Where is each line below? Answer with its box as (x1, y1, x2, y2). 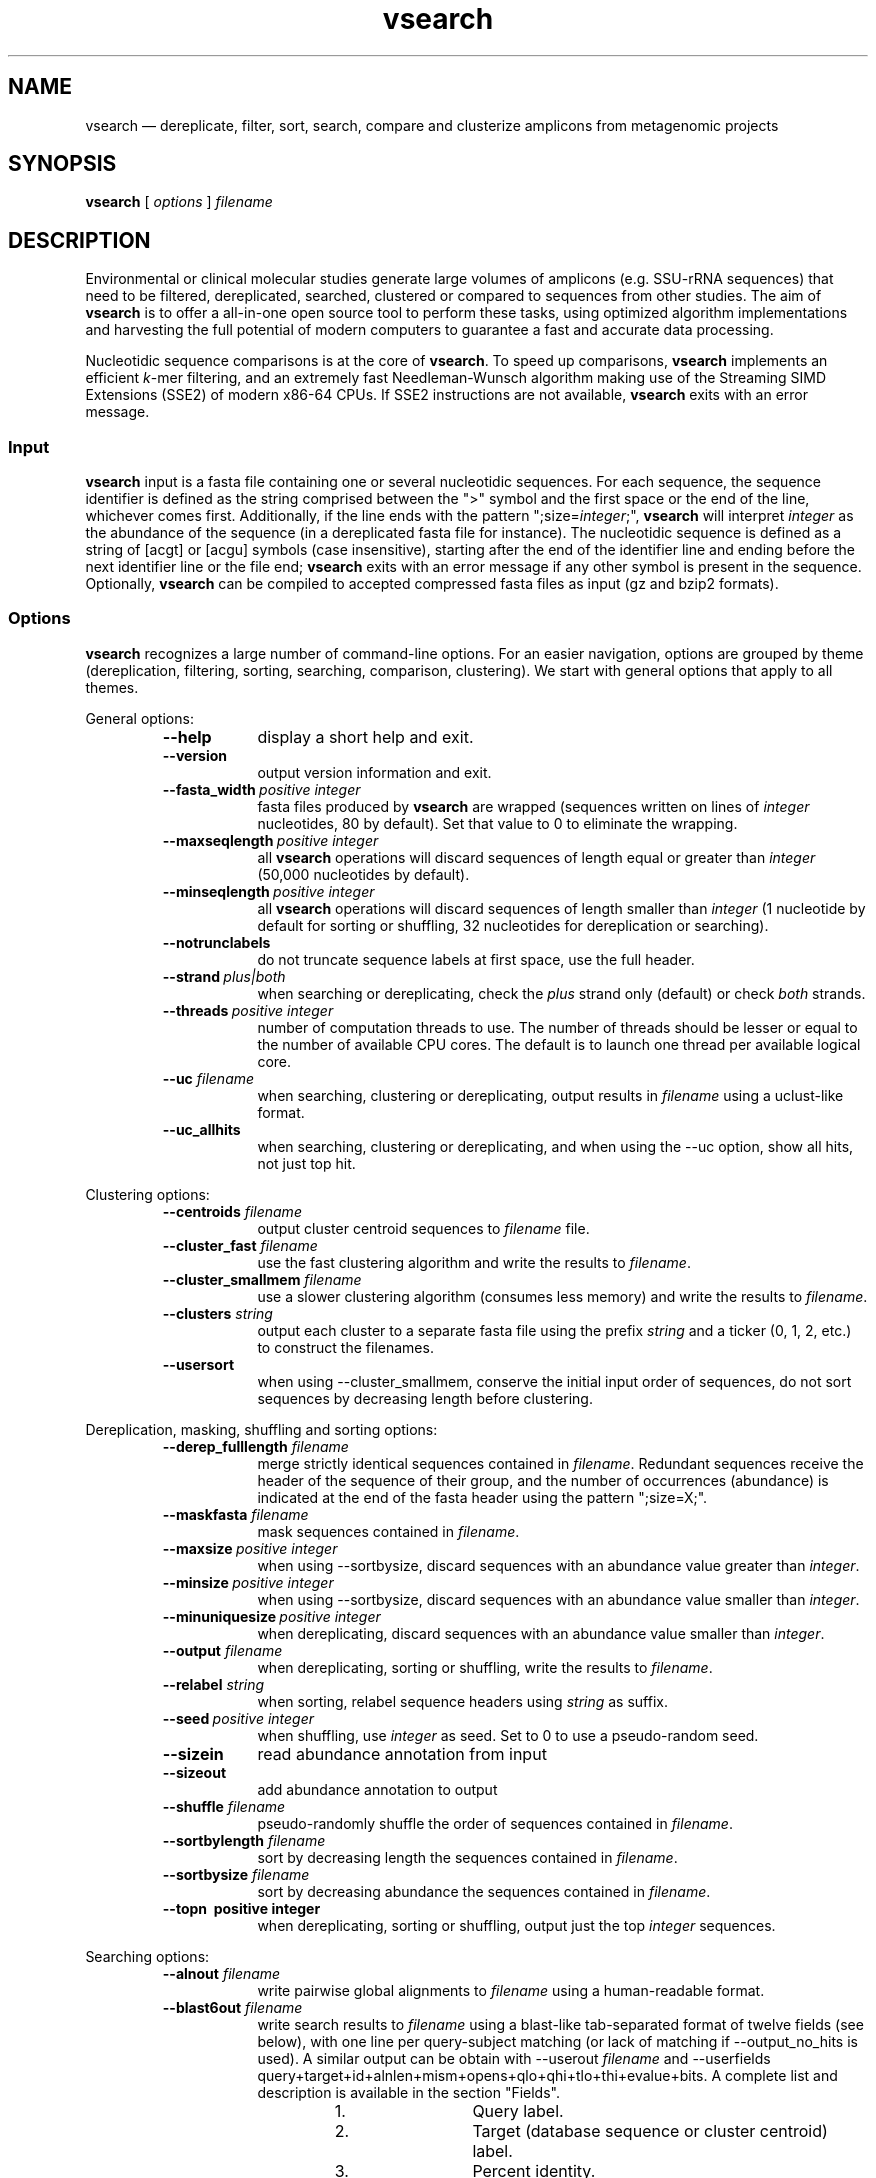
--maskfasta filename (162, 1505, 309, 1523)
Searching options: (85, 1947, 210, 1965)
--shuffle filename (162, 1797, 286, 1815)
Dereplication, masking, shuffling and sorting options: (85, 1420, 438, 1438)
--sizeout (162, 1763, 227, 1781)
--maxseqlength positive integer (162, 831, 379, 849)
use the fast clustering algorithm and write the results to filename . (257, 1253, 691, 1271)
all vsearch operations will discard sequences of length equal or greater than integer (257, 848, 816, 866)
